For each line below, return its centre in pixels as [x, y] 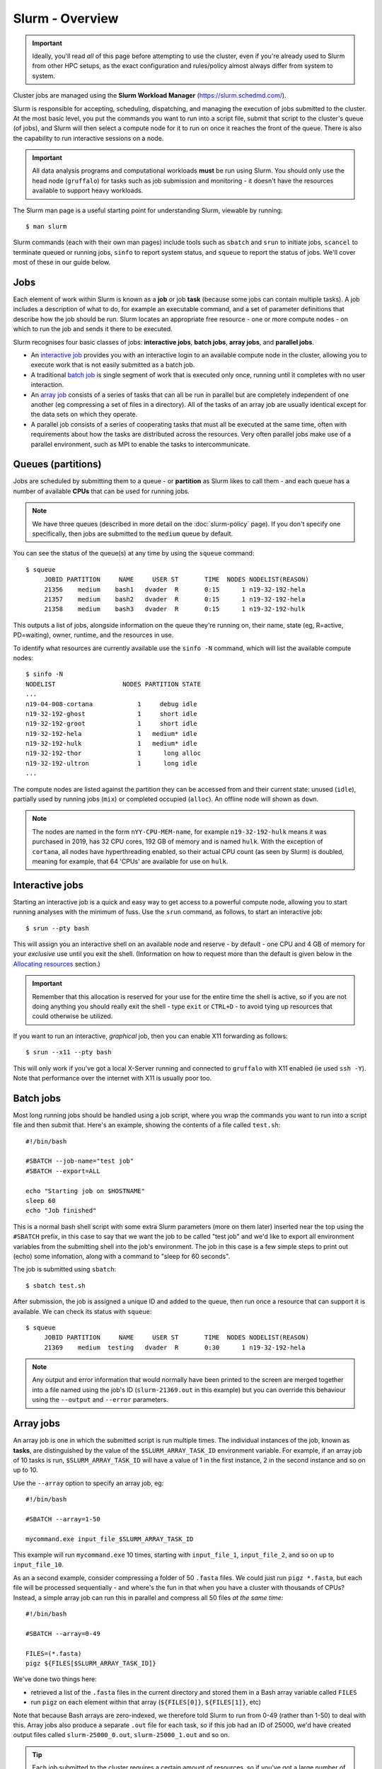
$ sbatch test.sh [56, 1285]
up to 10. [25, 1470]
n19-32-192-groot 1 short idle [111, 724]
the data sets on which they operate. [84, 415]
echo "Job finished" [61, 1211]
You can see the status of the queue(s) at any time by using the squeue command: [134, 553]
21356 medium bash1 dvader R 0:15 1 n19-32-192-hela [175, 589]
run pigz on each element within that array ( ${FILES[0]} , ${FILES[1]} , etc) [146, 1702]
